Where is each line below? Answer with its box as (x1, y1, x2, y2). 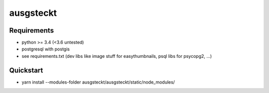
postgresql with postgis (21, 46, 70, 52)
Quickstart (9, 66, 43, 74)
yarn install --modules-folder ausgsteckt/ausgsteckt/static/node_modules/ (21, 79, 175, 85)
